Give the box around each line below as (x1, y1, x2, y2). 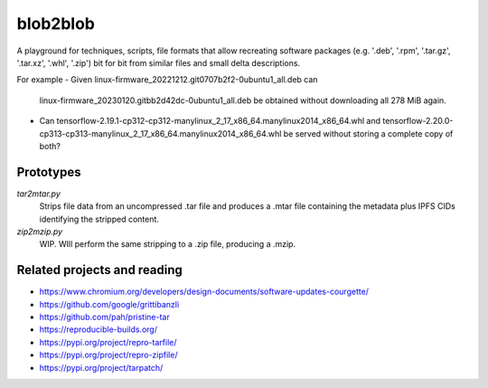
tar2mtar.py (16, 188, 61, 199)
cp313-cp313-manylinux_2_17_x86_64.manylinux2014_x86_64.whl (39, 128, 282, 139)
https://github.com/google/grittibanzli (39, 298, 180, 309)
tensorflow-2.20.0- (382, 116, 454, 127)
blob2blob (16, 14, 95, 33)
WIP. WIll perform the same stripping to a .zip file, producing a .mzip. (39, 239, 296, 250)
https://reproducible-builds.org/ (39, 324, 158, 335)
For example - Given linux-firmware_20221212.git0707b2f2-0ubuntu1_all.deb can (16, 74, 318, 85)
